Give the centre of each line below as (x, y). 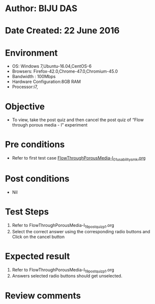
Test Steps (27, 212)
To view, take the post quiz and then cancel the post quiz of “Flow (78, 120)
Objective (25, 106)
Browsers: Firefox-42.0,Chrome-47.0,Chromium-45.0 (65, 71)
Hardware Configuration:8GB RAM (46, 82)
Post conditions (37, 179)
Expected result (38, 256)
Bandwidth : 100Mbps (34, 77)
